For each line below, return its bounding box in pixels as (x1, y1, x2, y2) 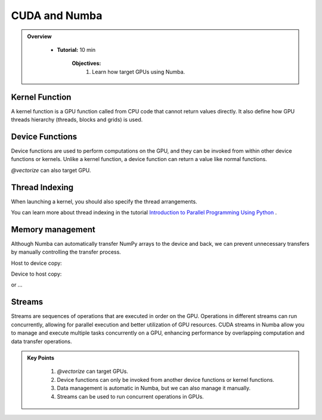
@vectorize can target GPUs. (57, 367, 128, 375)
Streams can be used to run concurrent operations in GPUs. (57, 393, 204, 400)
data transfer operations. (11, 338, 72, 345)
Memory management (11, 224, 95, 234)
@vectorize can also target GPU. (11, 166, 91, 174)
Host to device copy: (11, 260, 62, 267)
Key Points (27, 354, 55, 361)
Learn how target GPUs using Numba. (92, 68, 185, 75)
